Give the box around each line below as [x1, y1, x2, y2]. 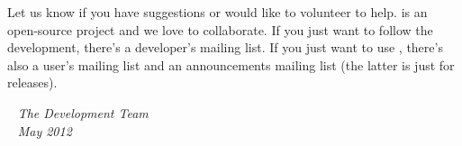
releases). [7, 73, 58, 92]
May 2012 [17, 121, 72, 140]
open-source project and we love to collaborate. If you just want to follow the [7, 20, 433, 39]
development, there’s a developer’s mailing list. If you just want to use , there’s [7, 38, 443, 57]
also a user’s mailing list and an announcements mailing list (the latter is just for [7, 55, 455, 74]
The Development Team [17, 103, 149, 122]
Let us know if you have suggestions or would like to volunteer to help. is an [7, 3, 428, 21]
